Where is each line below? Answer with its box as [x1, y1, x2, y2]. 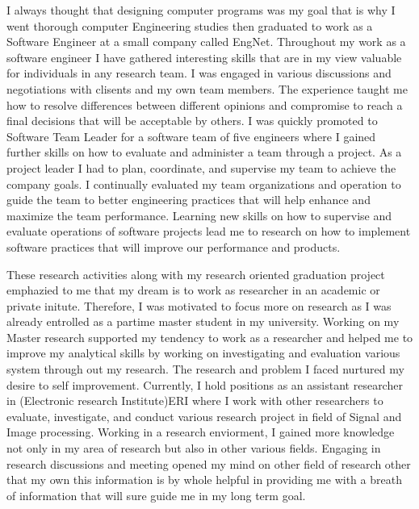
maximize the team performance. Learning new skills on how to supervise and [6, 207, 392, 223]
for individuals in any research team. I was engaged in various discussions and [6, 65, 392, 81]
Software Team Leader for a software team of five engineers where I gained [6, 127, 376, 144]
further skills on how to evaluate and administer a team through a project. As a [6, 144, 402, 161]
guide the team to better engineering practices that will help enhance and [6, 191, 371, 208]
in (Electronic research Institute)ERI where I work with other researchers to [6, 392, 383, 409]
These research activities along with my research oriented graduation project [6, 265, 385, 282]
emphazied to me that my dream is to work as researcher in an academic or [6, 282, 380, 298]
